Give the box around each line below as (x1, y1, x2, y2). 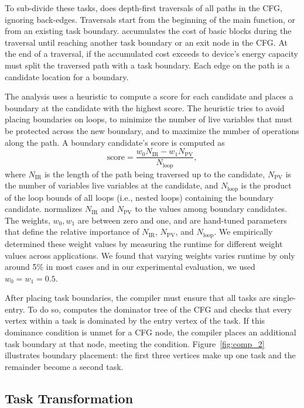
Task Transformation (5, 389, 134, 407)
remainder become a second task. (5, 360, 124, 372)
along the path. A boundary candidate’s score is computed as (5, 136, 225, 148)
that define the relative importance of (5, 225, 139, 238)
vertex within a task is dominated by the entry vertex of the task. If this (5, 314, 265, 327)
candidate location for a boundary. (5, 70, 129, 83)
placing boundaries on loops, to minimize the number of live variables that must (5, 113, 293, 125)
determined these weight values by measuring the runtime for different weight (5, 237, 283, 249)
